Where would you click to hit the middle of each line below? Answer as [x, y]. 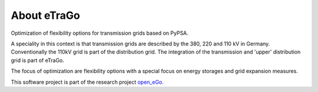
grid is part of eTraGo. [38, 60]
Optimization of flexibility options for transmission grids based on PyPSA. [100, 33]
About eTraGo [46, 15]
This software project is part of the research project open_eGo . [87, 82]
